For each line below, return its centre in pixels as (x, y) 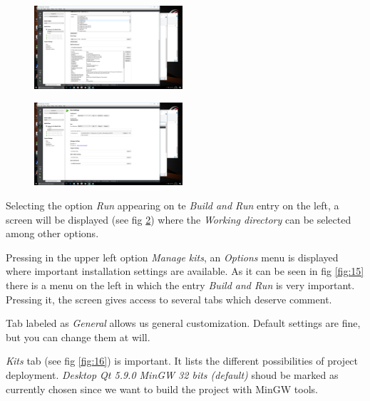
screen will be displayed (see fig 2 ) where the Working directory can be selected (179, 219)
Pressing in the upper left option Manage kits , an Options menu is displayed (172, 257)
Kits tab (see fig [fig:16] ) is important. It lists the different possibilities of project (182, 361)
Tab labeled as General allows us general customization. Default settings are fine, (183, 323)
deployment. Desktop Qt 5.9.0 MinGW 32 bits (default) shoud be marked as (172, 374)
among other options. (52, 233)
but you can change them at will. (78, 337)
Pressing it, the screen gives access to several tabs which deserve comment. (169, 299)
